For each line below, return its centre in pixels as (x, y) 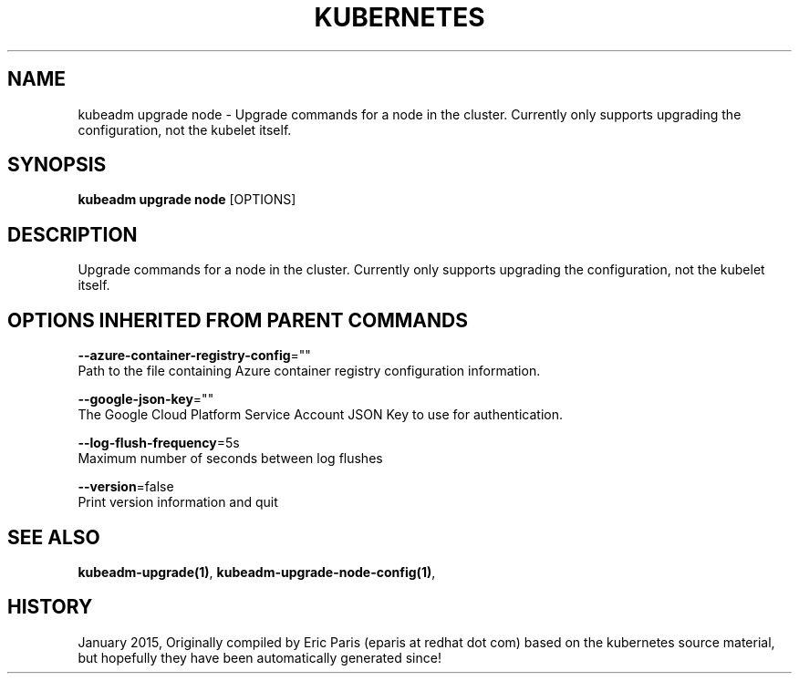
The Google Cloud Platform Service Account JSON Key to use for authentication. (321, 415)
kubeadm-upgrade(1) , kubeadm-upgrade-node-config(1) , (257, 572)
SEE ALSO (54, 537)
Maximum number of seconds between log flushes (230, 459)
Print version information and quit (178, 502)
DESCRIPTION (73, 234)
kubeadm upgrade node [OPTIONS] (187, 200)
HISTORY (50, 607)
